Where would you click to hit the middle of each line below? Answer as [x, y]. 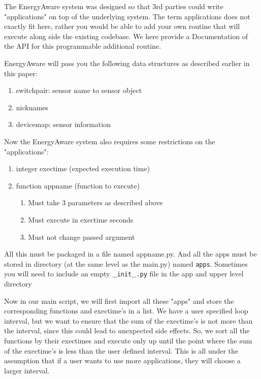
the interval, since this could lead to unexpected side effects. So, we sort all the [127, 330]
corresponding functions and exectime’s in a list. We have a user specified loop [126, 311]
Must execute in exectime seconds [81, 219]
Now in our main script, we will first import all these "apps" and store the [119, 301]
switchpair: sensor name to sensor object [79, 90]
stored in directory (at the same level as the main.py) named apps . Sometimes [126, 263]
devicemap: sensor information [63, 124]
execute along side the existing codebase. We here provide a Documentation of [126, 36]
